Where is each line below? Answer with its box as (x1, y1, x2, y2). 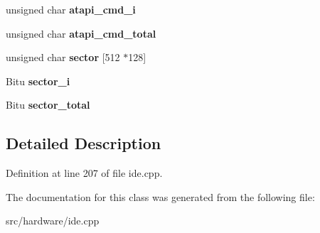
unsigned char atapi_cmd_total (6, 26, 156, 40)
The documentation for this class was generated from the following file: (6, 189, 315, 204)
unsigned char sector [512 (6, 50, 120, 65)
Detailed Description (6, 132, 161, 154)
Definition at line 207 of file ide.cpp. (6, 166, 163, 180)
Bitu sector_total (6, 97, 90, 112)
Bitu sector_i (6, 73, 70, 88)
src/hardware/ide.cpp (6, 213, 100, 228)
